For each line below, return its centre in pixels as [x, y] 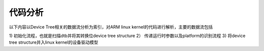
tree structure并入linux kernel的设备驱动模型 [54, 42]
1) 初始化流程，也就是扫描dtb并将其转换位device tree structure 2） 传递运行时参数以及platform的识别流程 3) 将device [127, 36]
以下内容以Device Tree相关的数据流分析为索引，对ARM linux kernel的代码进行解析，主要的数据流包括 [111, 27]
